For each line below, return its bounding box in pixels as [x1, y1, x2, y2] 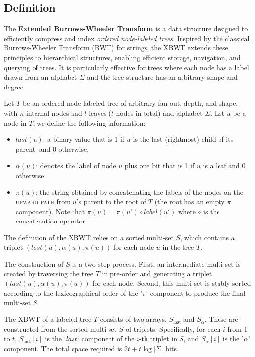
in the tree [162, 242, 194, 252]
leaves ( [89, 107, 111, 118]
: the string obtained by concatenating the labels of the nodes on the [36, 186, 243, 197]
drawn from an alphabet [4, 72, 77, 82]
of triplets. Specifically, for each [125, 323, 221, 334]
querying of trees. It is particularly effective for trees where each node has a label [4, 62, 249, 72]
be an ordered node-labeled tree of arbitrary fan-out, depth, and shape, [22, 98, 238, 108]
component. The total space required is [4, 343, 122, 353]
